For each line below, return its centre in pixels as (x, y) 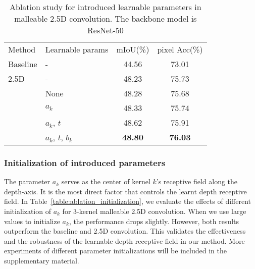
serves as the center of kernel (106, 181)
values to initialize (32, 221)
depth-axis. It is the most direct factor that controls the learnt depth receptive (125, 191)
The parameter (27, 181)
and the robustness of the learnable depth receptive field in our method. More (124, 240)
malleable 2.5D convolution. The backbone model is (106, 18)
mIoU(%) (133, 49)
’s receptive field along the (197, 181)
